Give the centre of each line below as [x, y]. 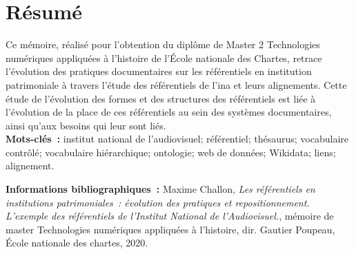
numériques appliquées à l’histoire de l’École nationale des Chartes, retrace [164, 57]
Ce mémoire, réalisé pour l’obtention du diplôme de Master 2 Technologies [163, 44]
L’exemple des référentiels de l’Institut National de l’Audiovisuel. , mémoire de [170, 216]
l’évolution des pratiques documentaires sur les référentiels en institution [159, 71]
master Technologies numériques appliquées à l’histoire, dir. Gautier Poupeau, [170, 229]
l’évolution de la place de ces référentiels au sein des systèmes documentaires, [169, 112]
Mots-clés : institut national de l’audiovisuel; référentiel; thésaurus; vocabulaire [177, 139]
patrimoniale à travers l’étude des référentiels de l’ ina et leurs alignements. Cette [176, 84]
